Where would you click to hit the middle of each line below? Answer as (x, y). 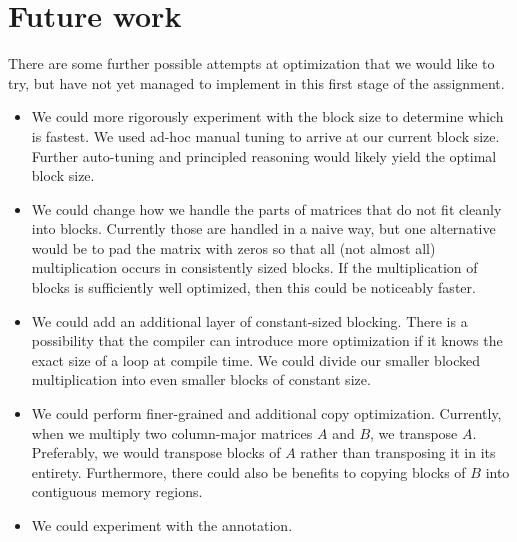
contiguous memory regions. (117, 491)
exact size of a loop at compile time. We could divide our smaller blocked (255, 359)
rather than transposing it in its (398, 452)
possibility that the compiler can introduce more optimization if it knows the (267, 340)
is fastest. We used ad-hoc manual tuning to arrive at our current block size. (265, 135)
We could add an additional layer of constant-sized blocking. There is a (249, 320)
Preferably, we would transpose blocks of (156, 452)
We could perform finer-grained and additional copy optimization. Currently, (266, 413)
